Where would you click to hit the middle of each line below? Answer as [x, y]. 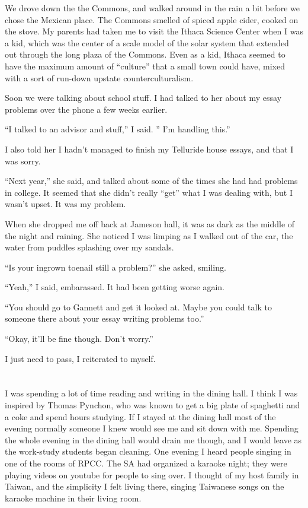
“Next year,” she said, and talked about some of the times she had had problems [151, 181]
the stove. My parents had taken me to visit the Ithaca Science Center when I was [154, 31]
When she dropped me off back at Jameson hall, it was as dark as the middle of [150, 223]
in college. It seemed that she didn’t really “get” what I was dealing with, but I [149, 192]
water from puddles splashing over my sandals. [89, 247]
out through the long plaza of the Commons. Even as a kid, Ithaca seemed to [145, 54]
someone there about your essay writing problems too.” [105, 318]
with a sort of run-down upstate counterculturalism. [99, 77]
